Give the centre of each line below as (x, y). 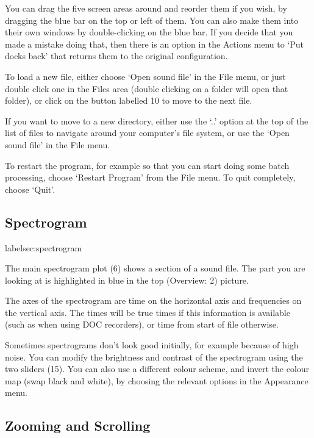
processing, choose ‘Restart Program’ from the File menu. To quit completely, (150, 177)
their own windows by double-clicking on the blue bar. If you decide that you (149, 32)
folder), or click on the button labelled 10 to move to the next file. (129, 100)
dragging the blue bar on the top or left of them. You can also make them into (152, 20)
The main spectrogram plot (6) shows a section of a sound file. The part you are (155, 268)
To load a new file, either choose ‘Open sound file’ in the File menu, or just (145, 76)
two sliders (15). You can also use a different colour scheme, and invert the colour (157, 369)
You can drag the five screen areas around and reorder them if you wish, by (146, 8)
